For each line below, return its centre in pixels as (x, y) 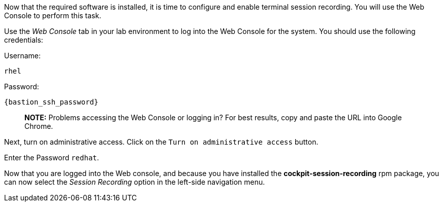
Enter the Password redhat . (52, 158)
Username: (23, 56)
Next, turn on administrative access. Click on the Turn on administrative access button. (161, 142)
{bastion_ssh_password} (51, 102)
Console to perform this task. (53, 15)
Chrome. (39, 126)
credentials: (24, 40)
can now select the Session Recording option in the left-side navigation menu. (135, 182)
